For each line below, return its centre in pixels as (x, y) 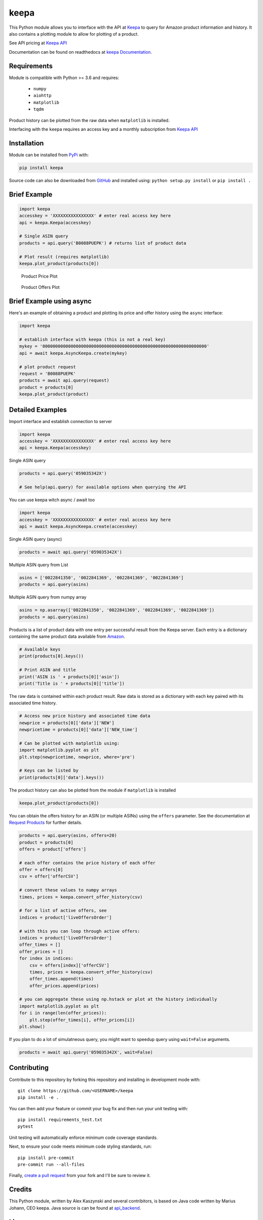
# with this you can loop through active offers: (80, 931)
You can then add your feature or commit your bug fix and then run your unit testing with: (99, 1108)
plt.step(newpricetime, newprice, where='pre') (77, 757)
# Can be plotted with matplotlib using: (69, 743)
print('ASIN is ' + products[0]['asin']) (69, 677)
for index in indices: (46, 958)
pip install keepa (41, 168)
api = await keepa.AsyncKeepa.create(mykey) (73, 353)
